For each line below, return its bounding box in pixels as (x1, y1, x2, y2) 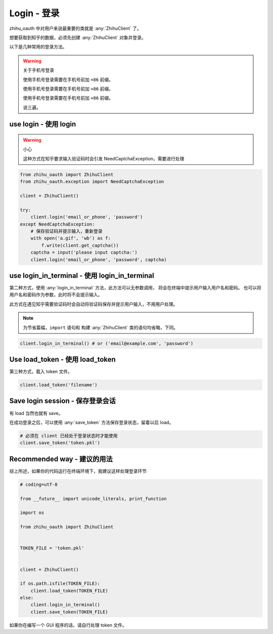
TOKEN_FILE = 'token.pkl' (20, 545, 84, 551)
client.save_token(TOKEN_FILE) (30, 609, 108, 615)
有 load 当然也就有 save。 (9, 410, 63, 416)
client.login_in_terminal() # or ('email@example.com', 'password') (20, 341, 194, 346)
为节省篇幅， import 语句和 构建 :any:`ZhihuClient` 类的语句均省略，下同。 (23, 324, 178, 330)
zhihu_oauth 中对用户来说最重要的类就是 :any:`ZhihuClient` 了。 (9, 25, 142, 31)
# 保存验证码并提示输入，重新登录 (30, 228, 103, 234)
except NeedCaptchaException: (20, 221, 95, 227)
